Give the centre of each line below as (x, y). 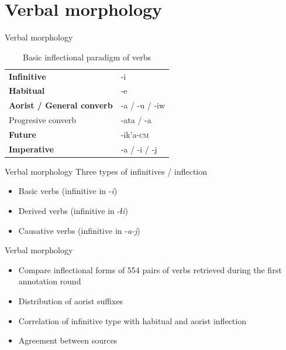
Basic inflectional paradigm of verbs (87, 57)
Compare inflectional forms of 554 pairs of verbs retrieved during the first (150, 269)
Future (23, 134)
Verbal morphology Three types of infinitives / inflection (106, 171)
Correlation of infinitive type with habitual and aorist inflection (132, 320)
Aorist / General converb (61, 105)
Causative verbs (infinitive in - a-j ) (79, 230)
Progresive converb (43, 120)
